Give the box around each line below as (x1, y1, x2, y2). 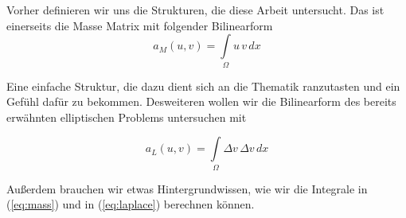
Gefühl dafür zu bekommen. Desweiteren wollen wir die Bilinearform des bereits (6, 93, 396, 110)
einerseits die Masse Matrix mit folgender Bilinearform (6, 17, 273, 33)
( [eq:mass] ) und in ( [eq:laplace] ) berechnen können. (6, 196, 255, 212)
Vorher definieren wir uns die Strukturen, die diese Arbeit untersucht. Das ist (6, 2, 385, 18)
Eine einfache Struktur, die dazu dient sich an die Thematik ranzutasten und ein (6, 77, 400, 94)
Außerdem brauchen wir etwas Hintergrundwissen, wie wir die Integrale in (6, 180, 368, 197)
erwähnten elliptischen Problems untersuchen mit (6, 108, 247, 125)
